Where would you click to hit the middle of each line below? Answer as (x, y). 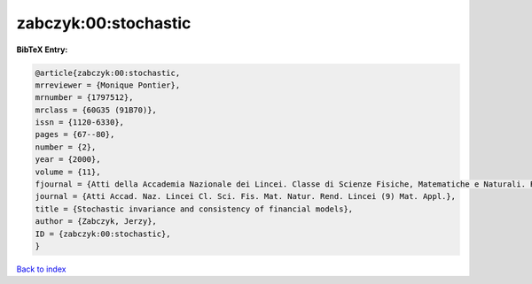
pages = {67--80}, (75, 134)
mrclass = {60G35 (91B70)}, (96, 110)
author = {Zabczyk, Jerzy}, (96, 222)
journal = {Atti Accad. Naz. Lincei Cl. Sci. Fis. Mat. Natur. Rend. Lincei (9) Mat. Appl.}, (246, 196)
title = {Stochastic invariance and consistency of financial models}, (194, 209)
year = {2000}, (68, 160)
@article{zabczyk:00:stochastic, (108, 73)
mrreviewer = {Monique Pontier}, (108, 85)
